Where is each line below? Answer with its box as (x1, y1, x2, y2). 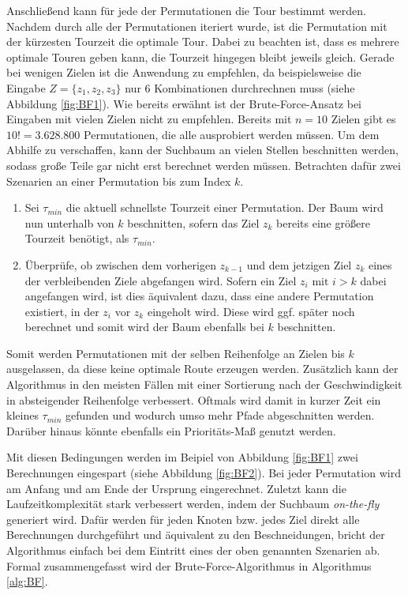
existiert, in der (24, 303, 99, 319)
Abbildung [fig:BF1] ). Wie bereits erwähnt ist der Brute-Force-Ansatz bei (6, 95, 362, 111)
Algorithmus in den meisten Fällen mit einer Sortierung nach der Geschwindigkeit (6, 376, 402, 393)
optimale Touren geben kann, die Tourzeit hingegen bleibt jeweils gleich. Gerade (6, 48, 395, 65)
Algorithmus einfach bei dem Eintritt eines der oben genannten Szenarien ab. (6, 542, 380, 558)
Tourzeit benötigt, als (24, 230, 129, 247)
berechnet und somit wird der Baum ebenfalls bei (24, 318, 264, 335)
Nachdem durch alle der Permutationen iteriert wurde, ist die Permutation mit (6, 17, 387, 34)
